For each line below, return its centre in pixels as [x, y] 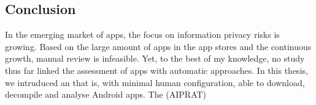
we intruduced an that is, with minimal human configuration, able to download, [155, 82]
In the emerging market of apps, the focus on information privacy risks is [142, 34]
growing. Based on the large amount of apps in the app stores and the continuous [158, 46]
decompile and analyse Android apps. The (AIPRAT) [106, 94]
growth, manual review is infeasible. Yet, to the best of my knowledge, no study [155, 58]
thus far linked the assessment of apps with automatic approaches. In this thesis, [156, 70]
